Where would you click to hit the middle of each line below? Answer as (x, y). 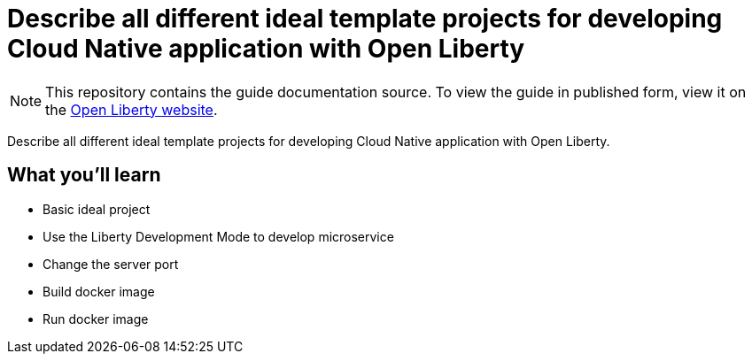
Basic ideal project (97, 209)
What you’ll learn (84, 175)
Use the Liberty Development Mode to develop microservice (218, 236)
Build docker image (99, 291)
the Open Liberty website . (132, 109)
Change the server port (111, 264)
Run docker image (96, 319)
